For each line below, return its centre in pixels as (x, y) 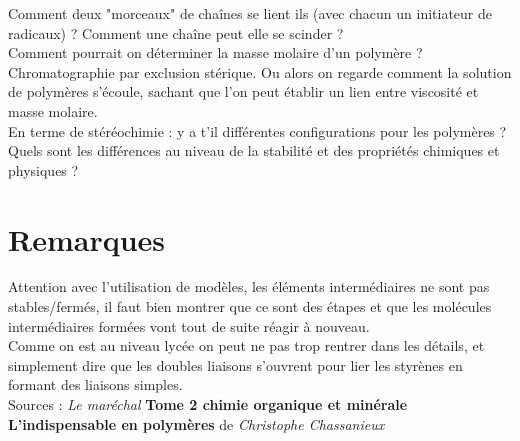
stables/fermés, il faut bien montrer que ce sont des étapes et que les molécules (250, 306)
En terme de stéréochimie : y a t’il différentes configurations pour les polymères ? (257, 130)
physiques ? (43, 169)
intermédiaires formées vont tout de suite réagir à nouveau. (189, 325)
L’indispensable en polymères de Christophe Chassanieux (196, 423)
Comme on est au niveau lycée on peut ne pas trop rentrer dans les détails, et (246, 345)
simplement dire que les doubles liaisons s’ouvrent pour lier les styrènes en (235, 364)
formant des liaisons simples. (95, 384)
